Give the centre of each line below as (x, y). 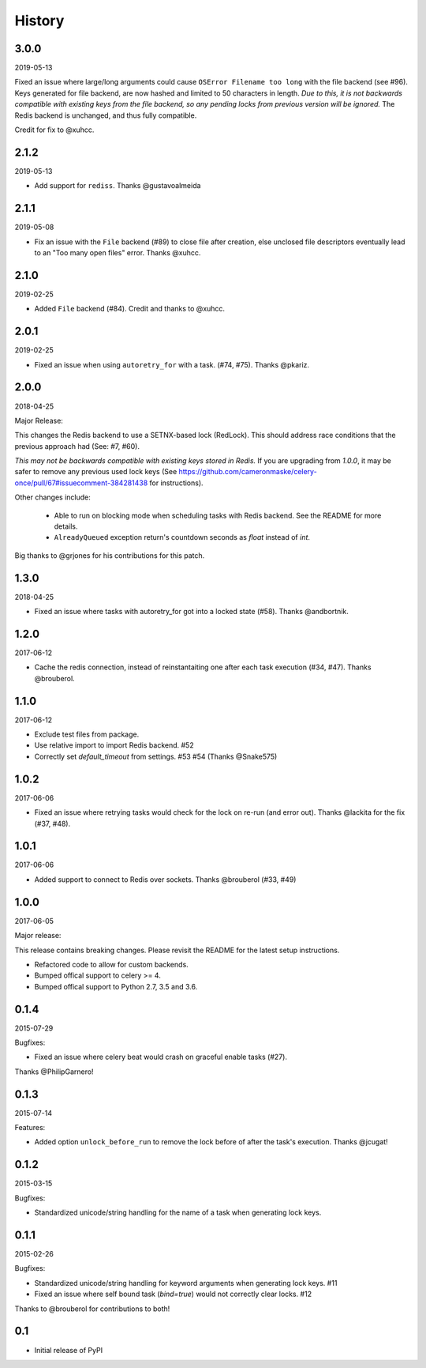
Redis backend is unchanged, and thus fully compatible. (106, 115)
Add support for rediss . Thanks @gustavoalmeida (118, 186)
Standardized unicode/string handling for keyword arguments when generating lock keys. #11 (186, 1283)
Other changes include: (52, 497)
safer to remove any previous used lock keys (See (96, 472)
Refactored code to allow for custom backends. (111, 964)
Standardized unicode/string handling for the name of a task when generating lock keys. (178, 1212)
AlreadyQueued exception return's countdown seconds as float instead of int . (182, 537)
